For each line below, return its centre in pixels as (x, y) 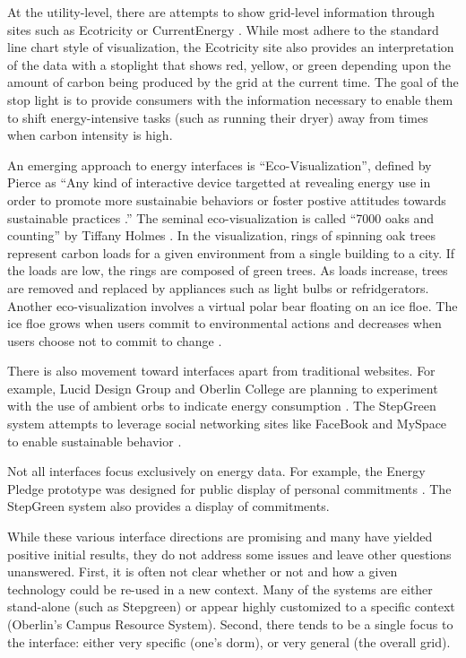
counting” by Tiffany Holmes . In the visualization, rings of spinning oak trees (222, 235)
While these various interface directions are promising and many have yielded (220, 537)
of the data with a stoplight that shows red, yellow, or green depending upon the (229, 64)
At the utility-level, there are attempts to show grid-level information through (221, 12)
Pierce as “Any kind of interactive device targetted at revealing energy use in (219, 182)
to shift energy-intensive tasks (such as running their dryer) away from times (218, 117)
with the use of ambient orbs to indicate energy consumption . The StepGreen (222, 406)
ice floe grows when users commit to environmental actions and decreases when (224, 323)
